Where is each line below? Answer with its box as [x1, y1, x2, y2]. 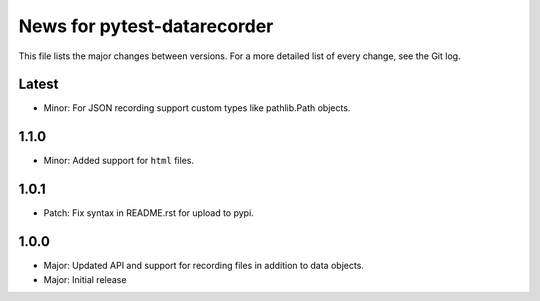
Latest [18, 76, 59, 93]
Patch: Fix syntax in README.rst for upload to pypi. [43, 207, 254, 219]
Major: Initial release [43, 273, 127, 285]
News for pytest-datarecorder [18, 15, 274, 37]
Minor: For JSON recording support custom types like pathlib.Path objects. [43, 102, 351, 114]
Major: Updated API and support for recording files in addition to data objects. [43, 260, 365, 272]
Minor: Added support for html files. [43, 155, 195, 167]
